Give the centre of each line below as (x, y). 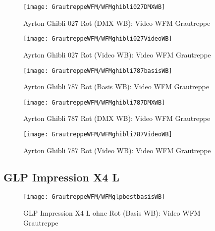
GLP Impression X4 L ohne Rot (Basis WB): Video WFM (112, 213)
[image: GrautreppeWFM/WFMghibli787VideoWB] (98, 134)
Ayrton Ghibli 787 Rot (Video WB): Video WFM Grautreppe (117, 150)
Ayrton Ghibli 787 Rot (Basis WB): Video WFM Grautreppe (116, 87)
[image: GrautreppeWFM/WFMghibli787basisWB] (98, 71)
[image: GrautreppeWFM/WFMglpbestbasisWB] (94, 197)
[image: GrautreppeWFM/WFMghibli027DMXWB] (94, 7)
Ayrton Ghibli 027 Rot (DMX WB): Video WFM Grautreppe (117, 23)
